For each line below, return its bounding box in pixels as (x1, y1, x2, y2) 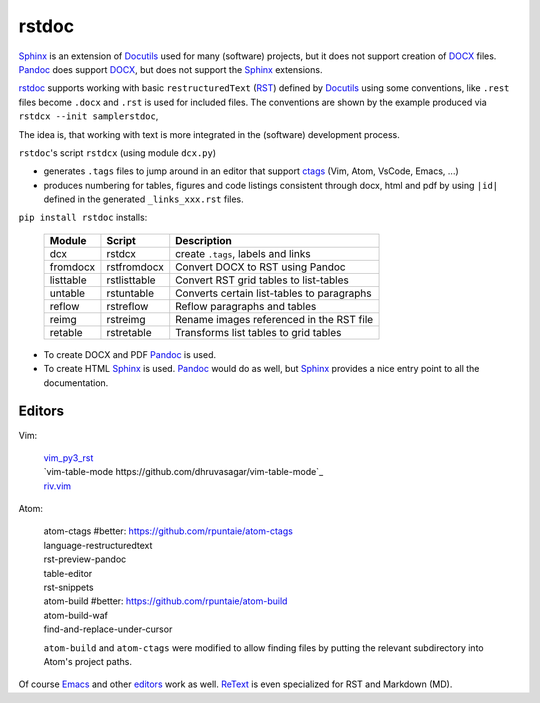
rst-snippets (43, 581, 94, 594)
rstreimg (106, 312, 146, 326)
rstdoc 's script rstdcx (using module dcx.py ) (18, 146, 217, 159)
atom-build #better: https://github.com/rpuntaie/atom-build (43, 595, 288, 607)
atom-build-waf (43, 609, 109, 621)
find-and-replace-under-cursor (43, 623, 173, 635)
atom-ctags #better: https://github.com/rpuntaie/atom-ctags (43, 525, 294, 537)
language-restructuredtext (43, 539, 153, 551)
